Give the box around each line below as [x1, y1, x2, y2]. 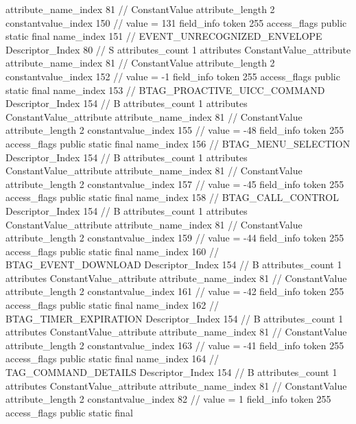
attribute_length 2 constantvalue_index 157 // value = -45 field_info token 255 [5, 176, 344, 191]
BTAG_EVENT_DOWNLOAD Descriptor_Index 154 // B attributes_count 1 [5, 257, 342, 272]
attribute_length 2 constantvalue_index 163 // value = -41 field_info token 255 [5, 338, 344, 352]
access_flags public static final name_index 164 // [5, 351, 219, 366]
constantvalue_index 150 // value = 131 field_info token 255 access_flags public [5, 15, 347, 30]
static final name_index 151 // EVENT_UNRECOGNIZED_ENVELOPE [5, 29, 322, 43]
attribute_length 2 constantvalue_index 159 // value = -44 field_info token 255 [5, 231, 344, 245]
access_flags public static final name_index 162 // [5, 298, 219, 312]
